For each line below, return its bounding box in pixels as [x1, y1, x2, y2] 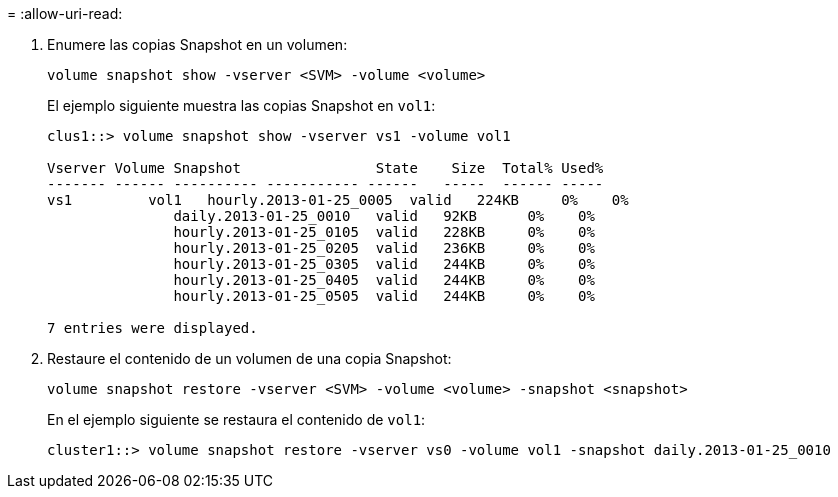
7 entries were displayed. [47, 320, 258, 336]
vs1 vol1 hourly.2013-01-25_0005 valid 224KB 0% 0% [47, 192, 629, 208]
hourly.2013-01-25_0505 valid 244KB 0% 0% [173, 288, 595, 304]
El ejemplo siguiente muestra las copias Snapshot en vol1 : [47, 97, 436, 114]
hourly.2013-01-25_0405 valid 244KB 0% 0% [173, 272, 595, 288]
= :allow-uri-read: [7, 5, 123, 22]
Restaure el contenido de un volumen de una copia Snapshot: [47, 350, 452, 367]
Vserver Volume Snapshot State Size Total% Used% [47, 160, 604, 176]
